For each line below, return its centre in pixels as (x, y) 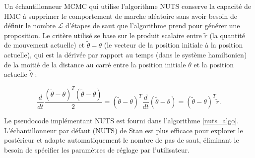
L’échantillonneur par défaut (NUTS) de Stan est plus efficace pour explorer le (124, 130)
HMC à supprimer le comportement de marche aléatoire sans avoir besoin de (121, 16)
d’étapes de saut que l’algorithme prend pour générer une (153, 26)
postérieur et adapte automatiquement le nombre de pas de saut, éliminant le (122, 140)
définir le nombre (30, 26)
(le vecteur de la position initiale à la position (173, 45)
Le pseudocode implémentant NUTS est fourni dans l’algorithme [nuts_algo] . (122, 121)
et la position (214, 64)
